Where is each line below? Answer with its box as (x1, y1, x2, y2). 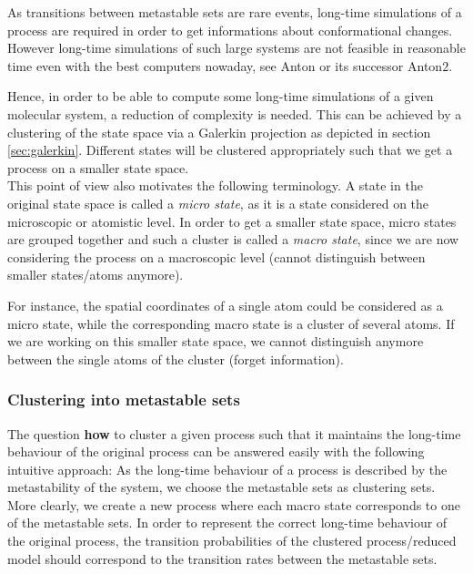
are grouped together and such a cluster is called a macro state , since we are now (7, 230, 459, 249)
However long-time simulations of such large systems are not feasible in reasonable (7, 38, 466, 57)
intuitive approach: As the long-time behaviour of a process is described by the (7, 459, 448, 478)
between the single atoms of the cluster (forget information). (7, 349, 344, 368)
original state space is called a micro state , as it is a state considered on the (7, 193, 429, 212)
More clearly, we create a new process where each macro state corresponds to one (7, 495, 460, 514)
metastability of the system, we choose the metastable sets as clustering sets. (7, 477, 436, 497)
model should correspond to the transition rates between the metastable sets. (7, 548, 438, 568)
